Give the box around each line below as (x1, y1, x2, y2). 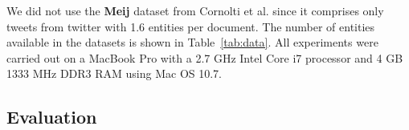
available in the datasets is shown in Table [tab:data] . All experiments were (6, 34, 378, 51)
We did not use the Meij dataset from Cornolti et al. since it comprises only (6, 2, 384, 18)
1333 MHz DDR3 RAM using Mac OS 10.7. (6, 65, 223, 82)
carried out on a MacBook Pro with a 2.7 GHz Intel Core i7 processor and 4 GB (6, 49, 403, 66)
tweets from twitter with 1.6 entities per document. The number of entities (6, 18, 375, 35)
